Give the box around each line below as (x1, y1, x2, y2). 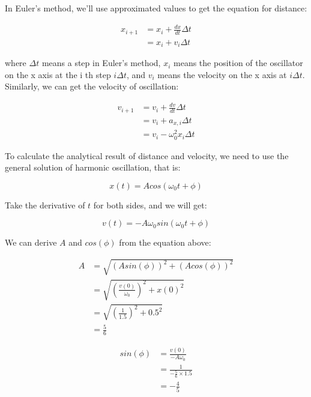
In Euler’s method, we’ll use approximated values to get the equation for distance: (5, 2, 307, 14)
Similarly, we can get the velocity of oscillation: (5, 80, 179, 92)
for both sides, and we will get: (93, 198, 207, 211)
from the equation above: (119, 236, 211, 249)
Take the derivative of (5, 198, 85, 211)
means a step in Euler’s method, (41, 56, 161, 69)
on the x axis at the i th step (5, 68, 111, 80)
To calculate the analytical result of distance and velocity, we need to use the (5, 149, 289, 162)
